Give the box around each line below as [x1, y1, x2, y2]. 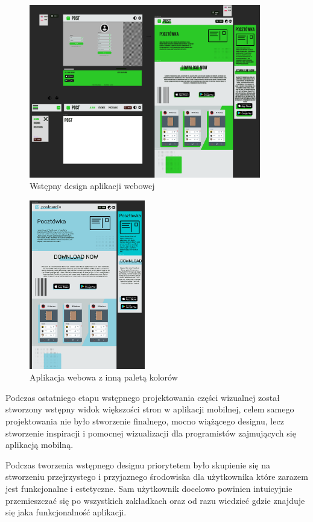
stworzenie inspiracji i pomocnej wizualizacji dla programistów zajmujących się [5, 426, 296, 439]
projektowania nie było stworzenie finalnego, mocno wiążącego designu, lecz [5, 415, 284, 427]
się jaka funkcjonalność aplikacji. [5, 506, 127, 518]
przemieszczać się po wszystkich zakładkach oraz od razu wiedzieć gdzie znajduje [5, 494, 305, 506]
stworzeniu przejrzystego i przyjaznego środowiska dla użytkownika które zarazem [5, 470, 308, 483]
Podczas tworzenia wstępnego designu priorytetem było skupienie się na [5, 458, 270, 471]
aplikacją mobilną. [5, 438, 74, 451]
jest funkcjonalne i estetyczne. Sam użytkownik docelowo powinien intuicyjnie [5, 482, 292, 494]
